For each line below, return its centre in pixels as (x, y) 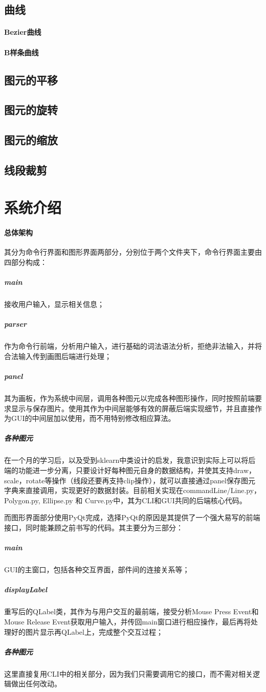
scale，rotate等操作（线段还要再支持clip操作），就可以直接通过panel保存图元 (130, 480)
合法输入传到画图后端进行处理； (58, 356)
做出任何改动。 (36, 684)
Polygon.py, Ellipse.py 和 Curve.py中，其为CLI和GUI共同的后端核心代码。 (125, 500)
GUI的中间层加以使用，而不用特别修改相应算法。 (93, 418)
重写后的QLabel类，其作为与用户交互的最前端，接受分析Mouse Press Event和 (131, 611)
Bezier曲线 (23, 32)
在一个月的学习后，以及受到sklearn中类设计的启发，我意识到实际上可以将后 (130, 460)
